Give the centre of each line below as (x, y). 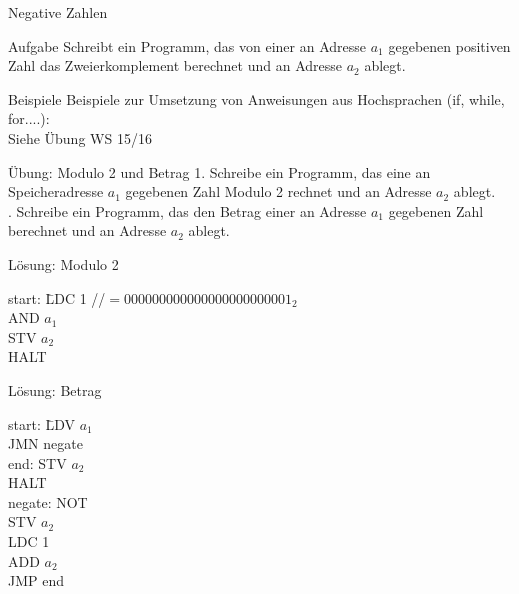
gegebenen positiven (449, 45)
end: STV (37, 462)
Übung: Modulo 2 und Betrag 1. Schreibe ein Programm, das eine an (219, 171)
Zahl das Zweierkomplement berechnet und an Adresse (175, 65)
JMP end (36, 580)
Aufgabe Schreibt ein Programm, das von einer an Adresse (187, 45)
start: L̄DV (42, 423)
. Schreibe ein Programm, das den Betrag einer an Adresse (187, 210)
